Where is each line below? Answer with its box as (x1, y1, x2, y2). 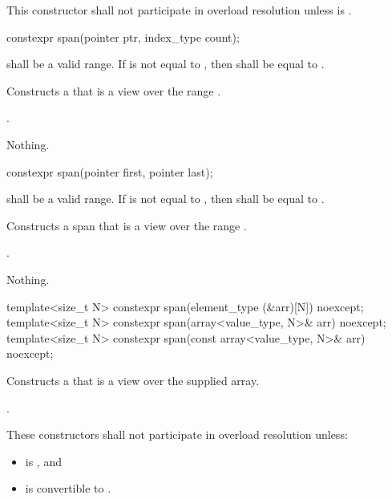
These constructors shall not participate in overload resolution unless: (6, 426, 348, 443)
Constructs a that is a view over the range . (6, 82, 221, 99)
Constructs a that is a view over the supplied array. (6, 371, 260, 388)
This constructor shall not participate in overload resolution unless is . (6, 2, 352, 18)
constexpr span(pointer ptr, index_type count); (6, 28, 240, 45)
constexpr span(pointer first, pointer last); (6, 163, 213, 180)
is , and (25, 452, 62, 469)
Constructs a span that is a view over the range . (6, 217, 247, 233)
